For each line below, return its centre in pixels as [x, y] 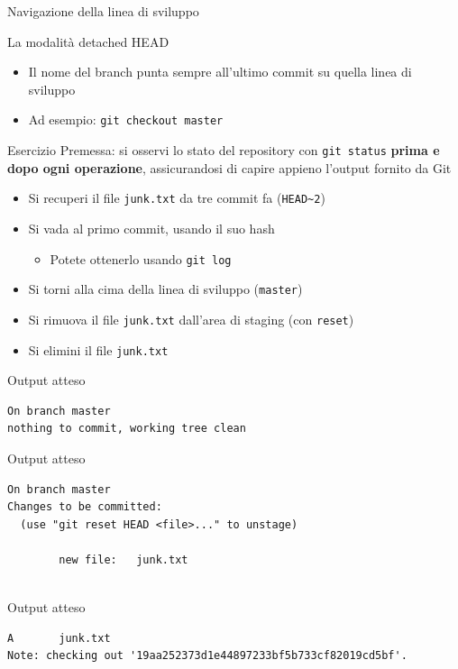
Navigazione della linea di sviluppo [103, 11]
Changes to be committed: [85, 507]
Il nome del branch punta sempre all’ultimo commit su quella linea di [220, 72]
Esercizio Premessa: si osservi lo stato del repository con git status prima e [224, 150]
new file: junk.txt [124, 559]
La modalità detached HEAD [88, 41]
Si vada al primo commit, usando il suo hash [151, 228]
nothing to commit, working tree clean [127, 429]
